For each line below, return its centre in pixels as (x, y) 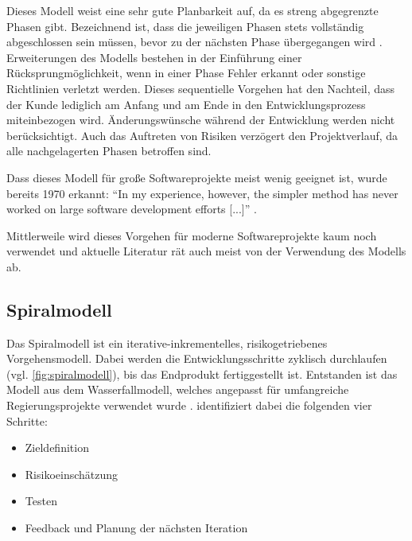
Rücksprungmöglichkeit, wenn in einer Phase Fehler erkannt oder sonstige (186, 73)
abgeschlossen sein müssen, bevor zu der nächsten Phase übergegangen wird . (194, 42)
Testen (41, 501)
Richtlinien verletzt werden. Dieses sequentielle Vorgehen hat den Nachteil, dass (201, 88)
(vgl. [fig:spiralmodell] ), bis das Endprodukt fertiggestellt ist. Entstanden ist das (202, 374)
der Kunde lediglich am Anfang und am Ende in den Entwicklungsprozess (186, 104)
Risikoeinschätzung (72, 474)
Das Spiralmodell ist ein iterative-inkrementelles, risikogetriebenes (167, 343)
